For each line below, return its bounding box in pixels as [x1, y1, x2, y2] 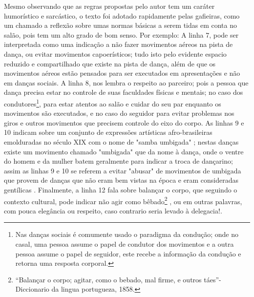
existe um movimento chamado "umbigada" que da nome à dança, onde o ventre [4, 146, 244, 156]
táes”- [204, 274, 221, 284]
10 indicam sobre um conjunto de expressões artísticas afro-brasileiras [4, 127, 212, 137]
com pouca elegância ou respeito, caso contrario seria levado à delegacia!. [4, 205, 222, 215]
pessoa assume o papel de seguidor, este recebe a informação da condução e [15, 248, 241, 258]
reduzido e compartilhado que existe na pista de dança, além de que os [4, 58, 216, 68]
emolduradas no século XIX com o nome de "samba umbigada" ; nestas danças [4, 136, 239, 147]
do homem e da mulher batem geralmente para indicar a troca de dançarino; [4, 156, 233, 166]
